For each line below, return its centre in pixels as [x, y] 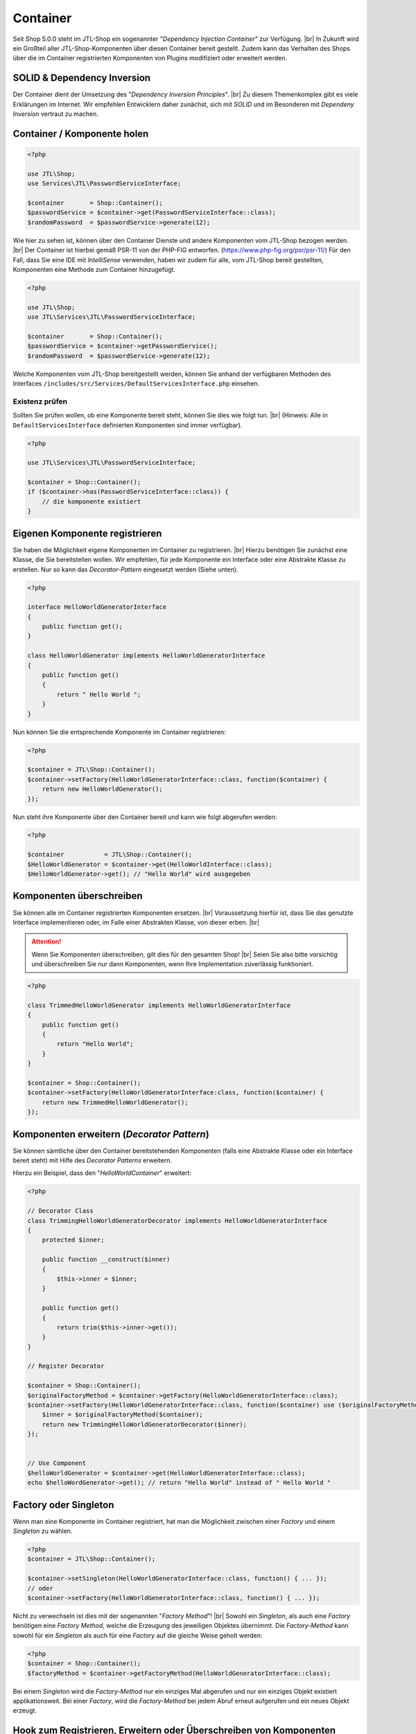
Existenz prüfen [40, 401]
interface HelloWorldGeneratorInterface [97, 607]
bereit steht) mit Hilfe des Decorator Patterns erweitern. [93, 1160]
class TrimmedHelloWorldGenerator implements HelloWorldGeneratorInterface [159, 1005]
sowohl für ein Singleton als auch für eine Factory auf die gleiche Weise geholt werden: [138, 1635]
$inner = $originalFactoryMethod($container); [123, 1415]
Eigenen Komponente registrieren [87, 533]
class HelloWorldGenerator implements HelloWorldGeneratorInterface [146, 656]
